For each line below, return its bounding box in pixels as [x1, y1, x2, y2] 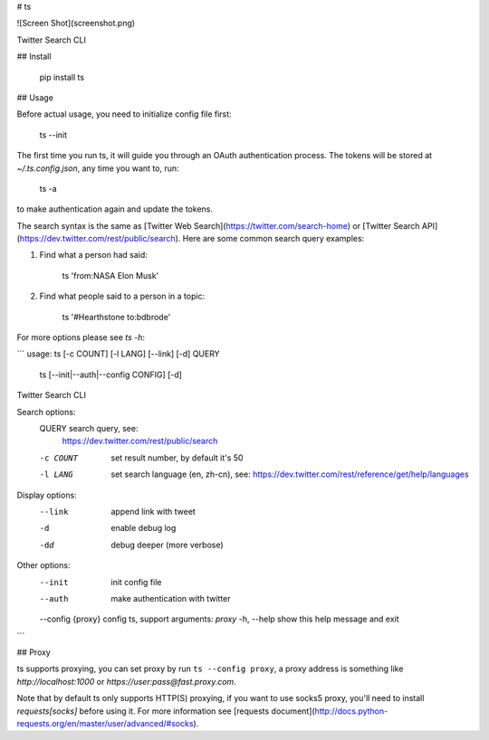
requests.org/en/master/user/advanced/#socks [16, 718, 194, 729]
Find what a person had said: [39, 250, 149, 261]
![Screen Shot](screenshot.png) [16, 18, 136, 29]
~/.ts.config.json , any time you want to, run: [16, 163, 180, 174]
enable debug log [110, 523, 177, 534]
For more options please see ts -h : [16, 332, 145, 343]
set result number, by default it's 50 [110, 452, 244, 463]
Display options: [16, 489, 77, 500]
